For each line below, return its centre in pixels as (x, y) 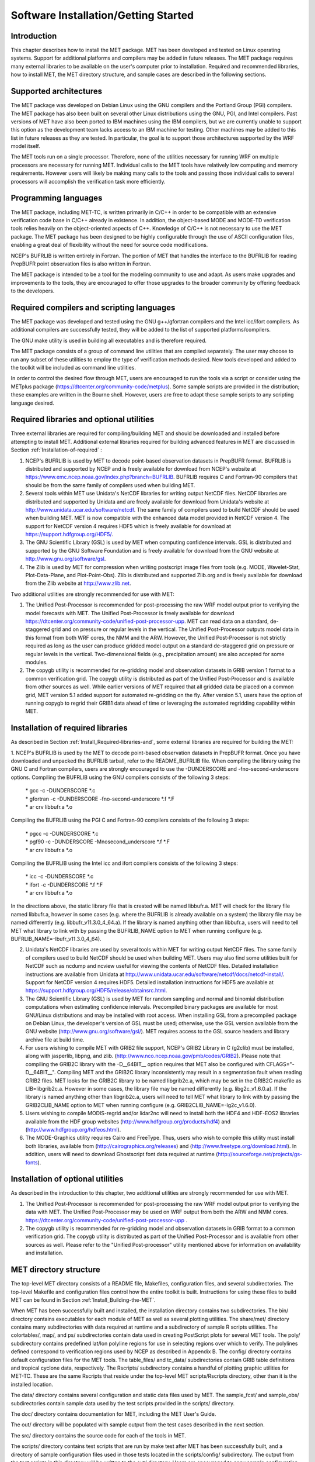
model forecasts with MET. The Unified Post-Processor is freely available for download (130, 613)
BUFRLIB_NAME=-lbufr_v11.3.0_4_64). (56, 939)
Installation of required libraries (69, 728)
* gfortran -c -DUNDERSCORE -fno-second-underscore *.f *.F (100, 799)
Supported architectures (57, 92)
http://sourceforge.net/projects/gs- (260, 1154)
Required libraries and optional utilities (83, 420)
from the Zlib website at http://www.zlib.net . (78, 583)
